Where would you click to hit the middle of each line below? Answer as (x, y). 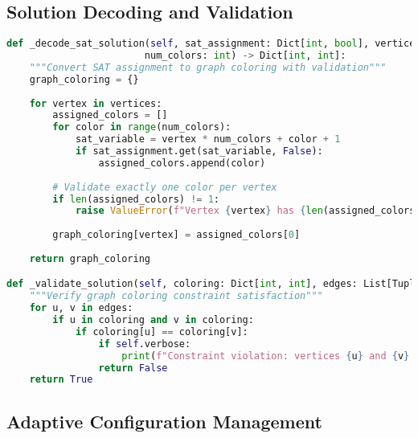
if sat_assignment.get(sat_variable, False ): (199, 151)
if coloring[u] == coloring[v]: (162, 332)
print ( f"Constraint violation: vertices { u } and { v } (266, 356)
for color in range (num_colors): (142, 127)
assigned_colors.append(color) (182, 163)
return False (133, 368)
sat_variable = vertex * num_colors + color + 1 (208, 139)
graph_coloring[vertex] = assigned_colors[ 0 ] (176, 235)
